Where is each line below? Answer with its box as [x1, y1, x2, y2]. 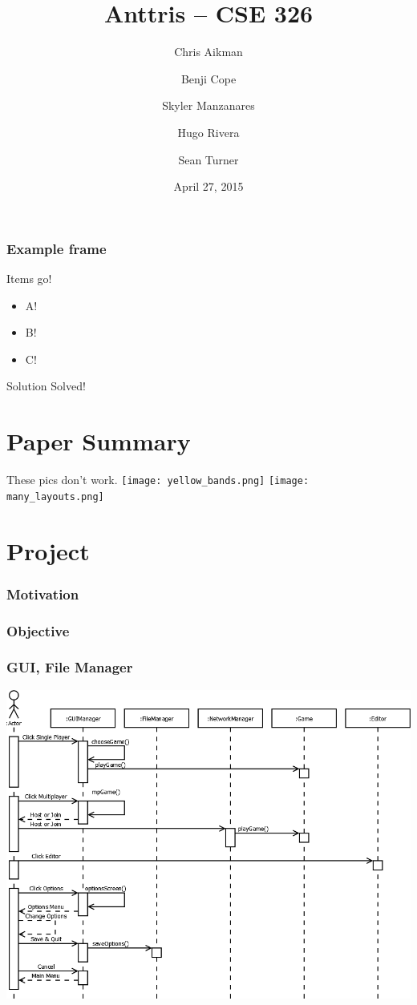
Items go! [6, 269, 52, 286]
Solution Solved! [6, 377, 86, 394]
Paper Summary [6, 425, 191, 458]
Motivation [6, 583, 79, 603]
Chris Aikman [174, 43, 243, 60]
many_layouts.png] [6, 490, 104, 502]
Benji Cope [180, 70, 237, 87]
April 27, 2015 [173, 178, 244, 195]
